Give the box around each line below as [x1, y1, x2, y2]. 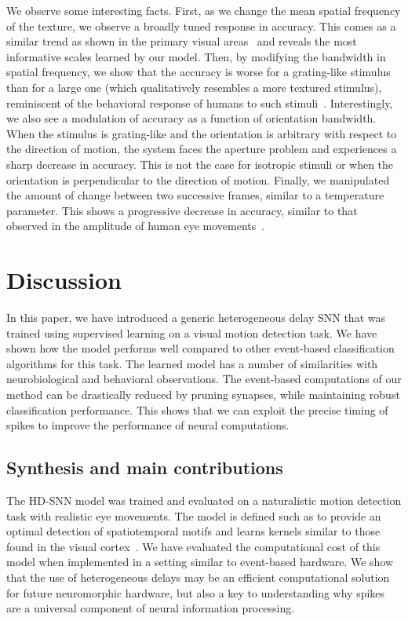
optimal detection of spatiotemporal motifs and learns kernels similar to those [6, 523, 381, 539]
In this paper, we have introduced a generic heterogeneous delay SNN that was [6, 309, 385, 326]
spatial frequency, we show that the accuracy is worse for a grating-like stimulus [6, 64, 391, 80]
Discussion [6, 264, 122, 296]
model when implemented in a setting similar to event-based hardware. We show [6, 553, 394, 570]
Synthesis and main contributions [6, 455, 283, 480]
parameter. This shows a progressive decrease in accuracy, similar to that [6, 202, 358, 218]
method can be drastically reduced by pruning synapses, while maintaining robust [6, 386, 400, 402]
